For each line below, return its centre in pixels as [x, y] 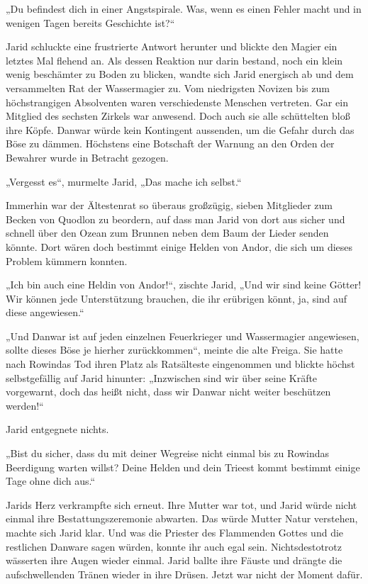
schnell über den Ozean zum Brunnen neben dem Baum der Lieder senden [167, 233]
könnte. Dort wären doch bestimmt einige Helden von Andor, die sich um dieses [179, 246]
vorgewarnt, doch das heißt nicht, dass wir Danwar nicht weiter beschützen [168, 392]
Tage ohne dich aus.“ [51, 481]
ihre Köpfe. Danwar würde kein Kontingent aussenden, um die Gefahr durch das [180, 129]
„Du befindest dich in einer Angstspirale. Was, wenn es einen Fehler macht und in [184, 9]
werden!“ [25, 405]
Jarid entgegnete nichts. [57, 429]
